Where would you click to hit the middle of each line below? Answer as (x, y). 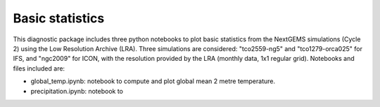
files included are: (39, 68)
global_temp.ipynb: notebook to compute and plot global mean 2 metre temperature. (153, 81)
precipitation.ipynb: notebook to (77, 91)
